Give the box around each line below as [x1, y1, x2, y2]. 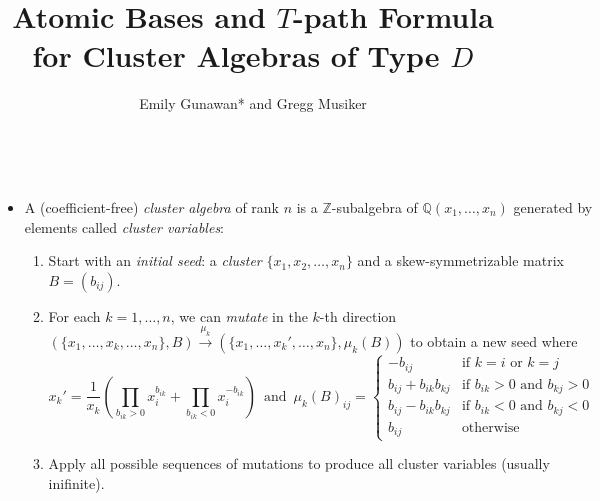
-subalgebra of [331, 196, 418, 217]
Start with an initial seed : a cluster [48, 250, 262, 271]
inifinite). [48, 473, 105, 494]
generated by [513, 196, 593, 217]
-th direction [319, 305, 397, 326]
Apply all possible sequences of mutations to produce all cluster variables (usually [48, 453, 550, 474]
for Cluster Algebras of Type [32, 35, 440, 76]
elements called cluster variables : [24, 216, 225, 237]
